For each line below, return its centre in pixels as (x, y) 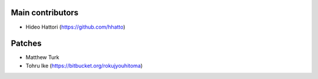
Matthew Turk (42, 57)
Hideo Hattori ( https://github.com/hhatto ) (76, 27)
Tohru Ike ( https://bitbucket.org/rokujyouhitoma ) (84, 66)
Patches (26, 44)
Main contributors (45, 13)
